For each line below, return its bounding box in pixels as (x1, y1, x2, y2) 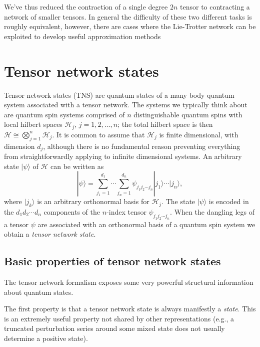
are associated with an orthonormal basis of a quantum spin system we (37, 219, 255, 229)
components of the (43, 206, 100, 217)
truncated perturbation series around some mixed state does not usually (4, 323, 225, 333)
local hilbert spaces (4, 119, 62, 129)
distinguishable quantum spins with (133, 109, 242, 119)
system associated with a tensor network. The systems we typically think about (4, 99, 247, 110)
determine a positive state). (4, 333, 88, 343)
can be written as (50, 160, 104, 171)
